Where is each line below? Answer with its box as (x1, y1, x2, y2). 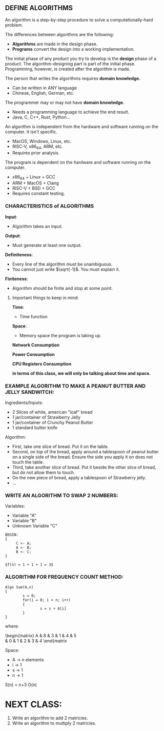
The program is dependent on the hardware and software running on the (5, 159, 151, 165)
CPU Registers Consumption (12, 361, 72, 366)
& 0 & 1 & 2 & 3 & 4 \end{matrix (5, 638, 67, 644)
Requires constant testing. (12, 190, 65, 197)
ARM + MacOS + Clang (12, 180, 59, 186)
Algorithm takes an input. (12, 223, 63, 229)
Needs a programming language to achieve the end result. (12, 109, 129, 115)
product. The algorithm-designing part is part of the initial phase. (5, 61, 136, 66)
